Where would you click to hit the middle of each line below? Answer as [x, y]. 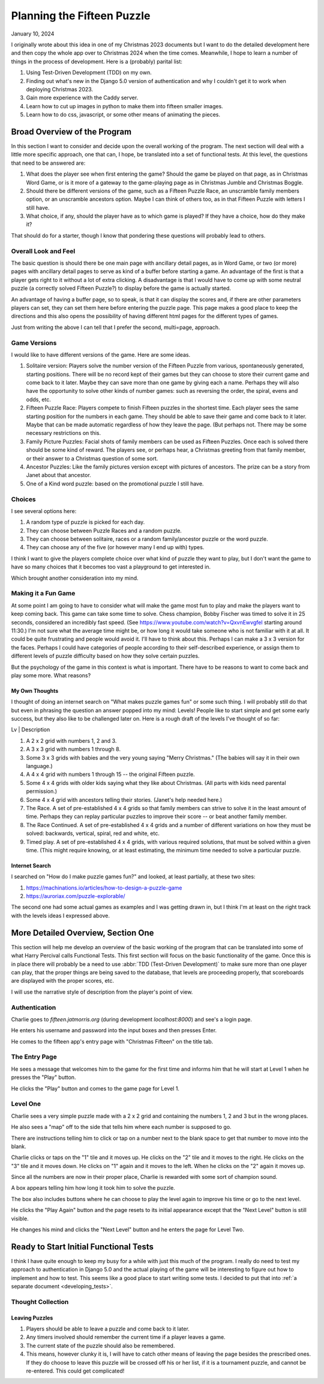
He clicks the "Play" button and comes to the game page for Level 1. [95, 1088]
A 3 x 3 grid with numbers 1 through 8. [73, 749]
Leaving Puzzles [32, 1318]
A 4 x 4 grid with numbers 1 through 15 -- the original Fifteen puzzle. [110, 774]
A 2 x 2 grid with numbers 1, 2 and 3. [71, 740]
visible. [20, 1219]
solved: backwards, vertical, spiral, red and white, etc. [93, 834]
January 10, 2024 [33, 34]
